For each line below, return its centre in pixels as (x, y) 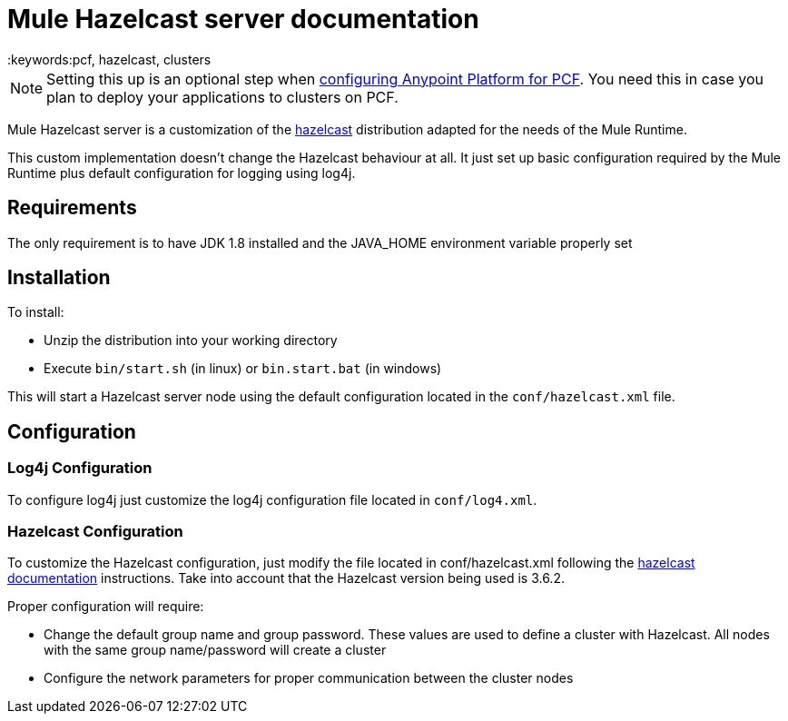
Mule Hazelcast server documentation (243, 19)
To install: (36, 312)
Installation (59, 278)
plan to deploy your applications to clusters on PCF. (222, 97)
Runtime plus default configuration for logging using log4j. (182, 173)
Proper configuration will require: (106, 607)
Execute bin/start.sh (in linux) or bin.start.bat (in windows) (243, 369)
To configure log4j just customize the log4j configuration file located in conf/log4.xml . (272, 499)
